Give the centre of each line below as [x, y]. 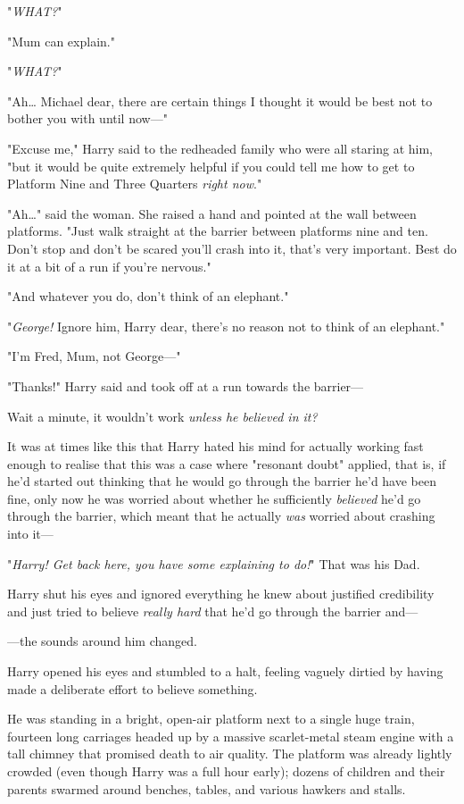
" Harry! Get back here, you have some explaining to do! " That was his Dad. [214, 563]
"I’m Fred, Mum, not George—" [94, 356]
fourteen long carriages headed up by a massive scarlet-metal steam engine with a [231, 736]
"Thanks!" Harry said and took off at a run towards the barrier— [186, 385]
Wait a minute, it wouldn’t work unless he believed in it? [162, 416]
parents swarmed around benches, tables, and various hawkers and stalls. [207, 788]
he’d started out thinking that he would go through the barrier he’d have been [222, 481]
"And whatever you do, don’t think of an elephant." [148, 296]
